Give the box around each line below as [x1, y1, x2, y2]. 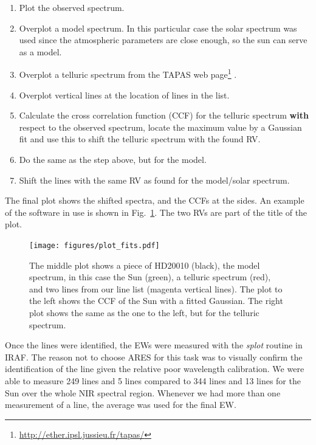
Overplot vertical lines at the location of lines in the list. [19, 88, 230, 101]
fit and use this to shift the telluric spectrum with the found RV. [19, 133, 261, 145]
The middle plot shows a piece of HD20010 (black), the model [29, 258, 260, 271]
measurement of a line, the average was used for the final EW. [5, 398, 236, 411]
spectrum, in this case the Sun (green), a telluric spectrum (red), [29, 271, 271, 283]
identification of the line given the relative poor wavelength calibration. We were [5, 362, 304, 375]
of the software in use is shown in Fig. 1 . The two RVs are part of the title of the [5, 205, 307, 218]
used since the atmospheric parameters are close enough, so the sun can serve [19, 33, 307, 46]
